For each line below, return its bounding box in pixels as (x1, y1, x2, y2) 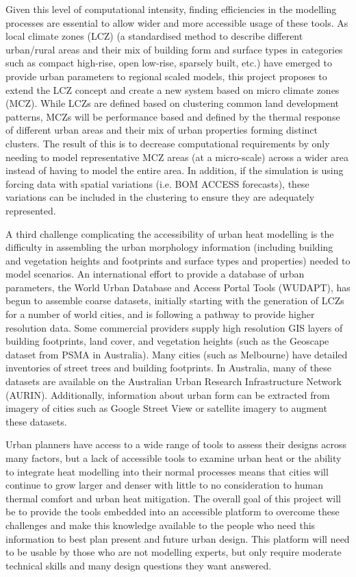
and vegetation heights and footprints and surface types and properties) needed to (5, 253, 351, 267)
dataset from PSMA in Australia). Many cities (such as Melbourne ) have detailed (5, 347, 348, 361)
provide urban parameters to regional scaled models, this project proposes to (5, 69, 327, 83)
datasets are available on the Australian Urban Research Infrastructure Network (5, 374, 342, 389)
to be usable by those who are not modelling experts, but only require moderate (5, 545, 342, 559)
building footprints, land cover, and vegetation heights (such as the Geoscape (5, 334, 329, 348)
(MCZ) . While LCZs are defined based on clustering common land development (5, 96, 340, 110)
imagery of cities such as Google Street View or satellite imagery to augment (5, 401, 327, 415)
